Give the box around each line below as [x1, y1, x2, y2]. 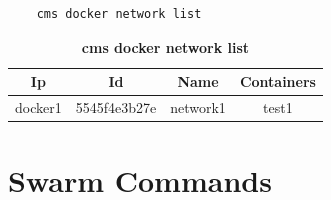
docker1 [15, 97, 62, 118]
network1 [170, 97, 226, 118]
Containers [239, 71, 316, 92]
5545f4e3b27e [75, 97, 157, 118]
